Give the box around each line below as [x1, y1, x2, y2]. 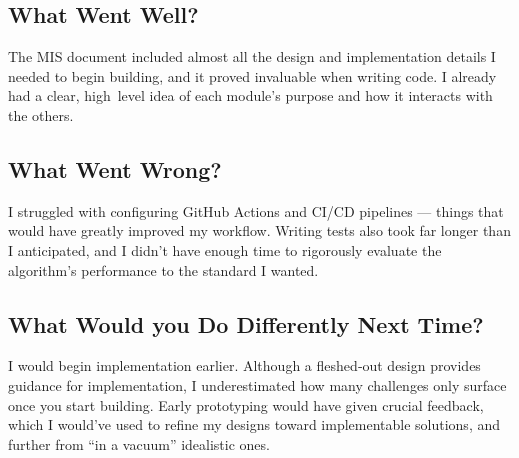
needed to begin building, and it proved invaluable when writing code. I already [8, 65, 497, 86]
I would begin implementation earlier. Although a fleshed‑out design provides [8, 355, 481, 376]
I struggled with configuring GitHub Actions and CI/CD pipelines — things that [8, 200, 504, 221]
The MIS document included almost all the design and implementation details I [8, 46, 496, 67]
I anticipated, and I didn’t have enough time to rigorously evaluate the [8, 239, 442, 260]
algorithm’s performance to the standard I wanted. [8, 259, 319, 280]
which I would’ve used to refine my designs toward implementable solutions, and [8, 414, 500, 435]
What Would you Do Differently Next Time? [8, 308, 484, 339]
